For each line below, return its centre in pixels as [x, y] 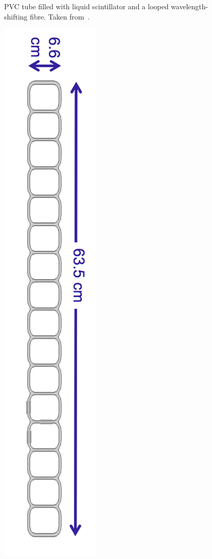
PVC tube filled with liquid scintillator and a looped [87, 6]
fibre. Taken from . [60, 16]
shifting [16, 16]
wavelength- [189, 6]
